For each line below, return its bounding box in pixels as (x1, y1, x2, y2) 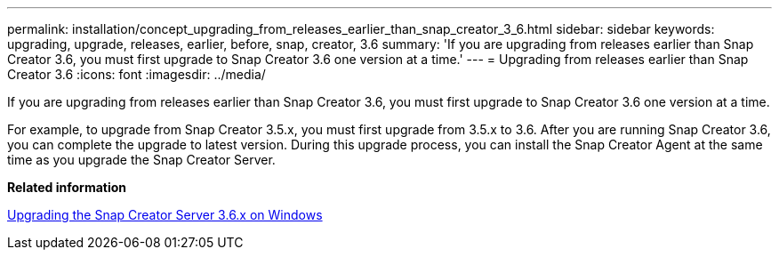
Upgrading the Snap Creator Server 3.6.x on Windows (7, 207, 323, 222)
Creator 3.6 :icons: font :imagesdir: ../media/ (7, 67, 266, 82)
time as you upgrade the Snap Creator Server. (7, 152, 276, 167)
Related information (7, 180, 127, 195)
